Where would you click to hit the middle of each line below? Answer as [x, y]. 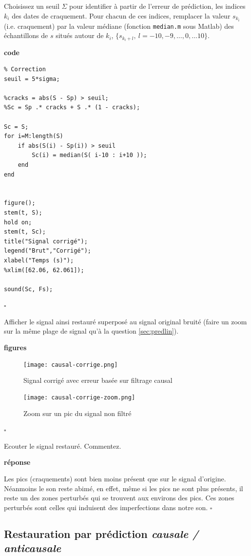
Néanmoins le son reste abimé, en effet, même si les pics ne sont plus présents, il [124, 488]
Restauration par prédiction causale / [101, 533]
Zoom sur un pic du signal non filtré [77, 413]
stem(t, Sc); [25, 232]
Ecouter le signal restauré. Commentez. [63, 446]
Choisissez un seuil [32, 6]
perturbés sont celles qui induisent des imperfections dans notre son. [106, 507]
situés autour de [80, 35]
